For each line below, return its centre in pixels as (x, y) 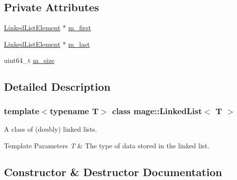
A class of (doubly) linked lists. (51, 129)
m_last (79, 44)
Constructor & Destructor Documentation (113, 171)
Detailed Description (57, 87)
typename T (74, 110)
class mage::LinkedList (157, 110)
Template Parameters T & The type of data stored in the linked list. (107, 145)
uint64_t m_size (29, 60)
